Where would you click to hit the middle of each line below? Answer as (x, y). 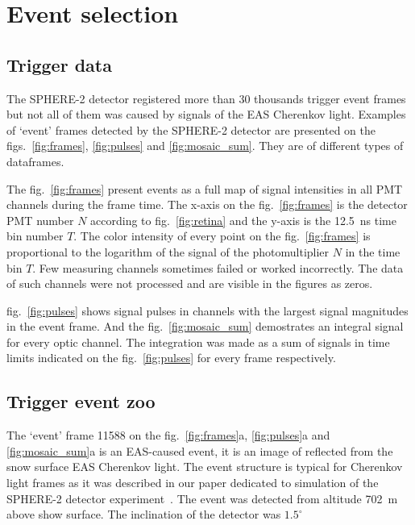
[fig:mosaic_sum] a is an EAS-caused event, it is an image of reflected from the (200, 450)
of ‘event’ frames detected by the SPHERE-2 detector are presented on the (191, 129)
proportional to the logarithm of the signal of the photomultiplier (168, 251)
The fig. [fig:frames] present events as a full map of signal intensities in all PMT (205, 188)
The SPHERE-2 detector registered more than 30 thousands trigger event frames (206, 98)
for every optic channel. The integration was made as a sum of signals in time (198, 342)
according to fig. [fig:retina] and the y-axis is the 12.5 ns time (243, 220)
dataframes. (35, 161)
